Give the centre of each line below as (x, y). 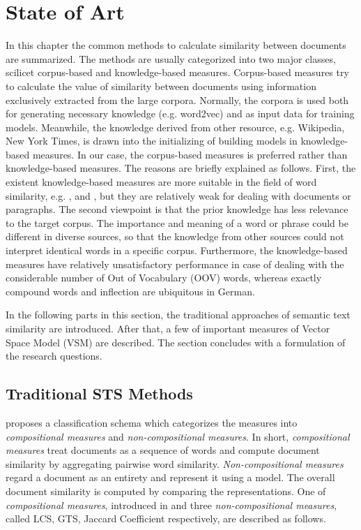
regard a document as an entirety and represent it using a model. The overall (170, 477)
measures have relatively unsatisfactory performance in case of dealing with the (175, 264)
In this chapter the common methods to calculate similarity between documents (176, 45)
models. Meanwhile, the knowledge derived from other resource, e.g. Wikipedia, (175, 127)
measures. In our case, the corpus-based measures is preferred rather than (190, 154)
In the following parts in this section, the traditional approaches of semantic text (178, 315)
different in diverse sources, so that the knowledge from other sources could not (175, 236)
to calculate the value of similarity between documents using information (161, 86)
